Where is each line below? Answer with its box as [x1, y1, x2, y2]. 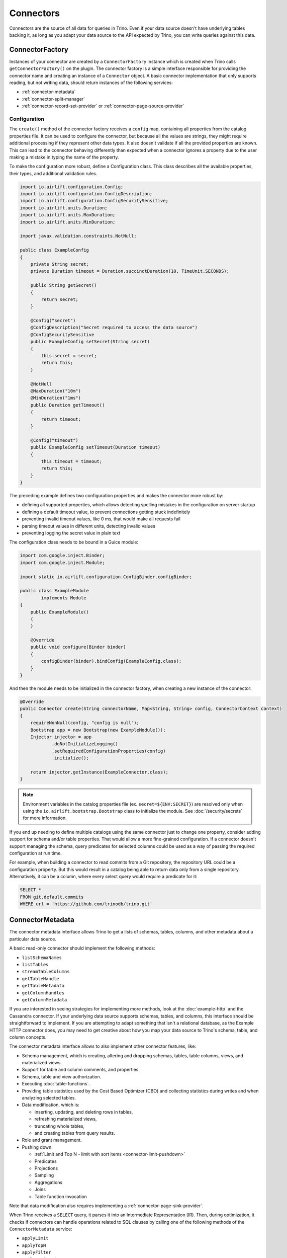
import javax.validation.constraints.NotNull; [20, 233, 137, 239]
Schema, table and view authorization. [22, 1073, 102, 1079]
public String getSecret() [30, 282, 98, 288]
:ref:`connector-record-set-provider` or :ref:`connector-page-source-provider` [22, 103, 184, 109]
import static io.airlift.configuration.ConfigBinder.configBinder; [20, 574, 193, 580]
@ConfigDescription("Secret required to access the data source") [30, 325, 198, 331]
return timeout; [41, 416, 81, 422]
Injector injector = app [30, 734, 92, 740]
